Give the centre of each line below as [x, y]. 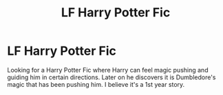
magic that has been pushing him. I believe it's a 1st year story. [96, 84]
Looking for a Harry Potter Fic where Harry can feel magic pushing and [108, 70]
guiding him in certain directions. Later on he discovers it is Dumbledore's [111, 77]
